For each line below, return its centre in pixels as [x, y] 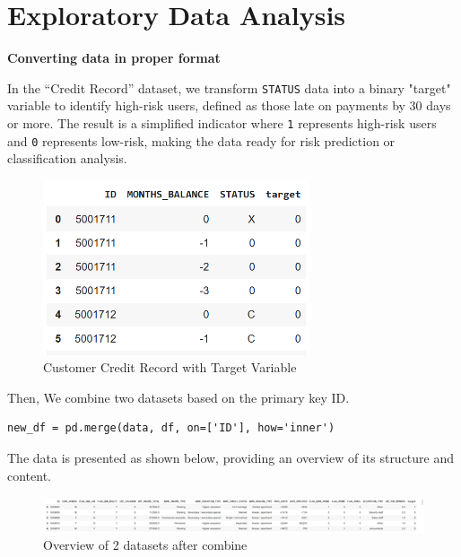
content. [29, 475]
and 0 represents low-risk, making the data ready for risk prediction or [201, 140]
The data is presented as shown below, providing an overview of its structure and [231, 458]
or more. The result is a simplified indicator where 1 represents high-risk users [222, 122]
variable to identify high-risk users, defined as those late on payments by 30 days [229, 105]
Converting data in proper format [114, 58]
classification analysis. [67, 158]
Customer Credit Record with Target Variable [170, 367]
